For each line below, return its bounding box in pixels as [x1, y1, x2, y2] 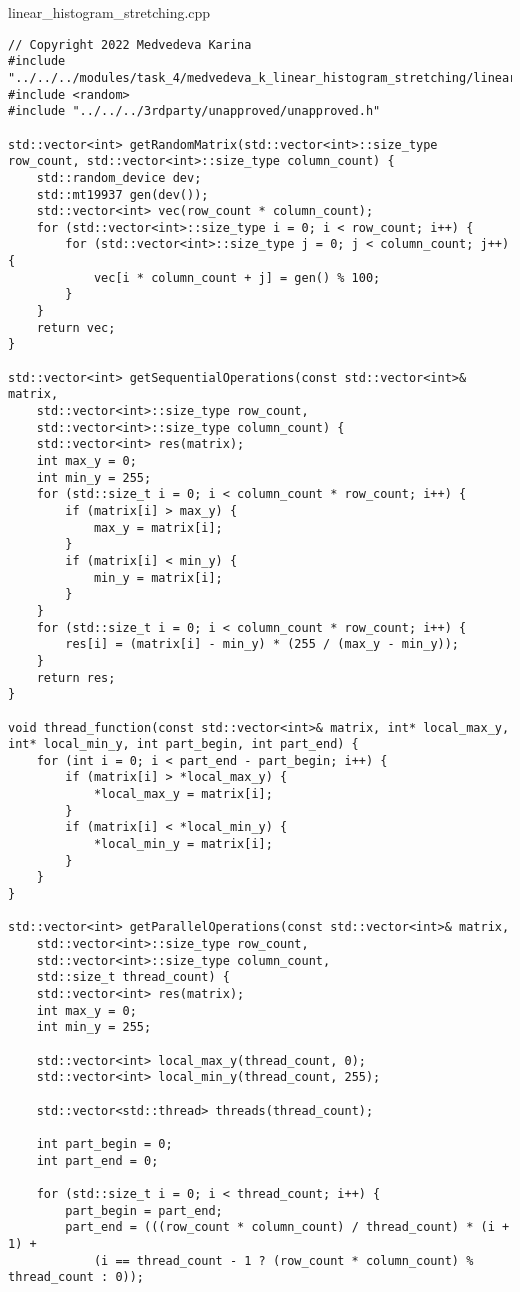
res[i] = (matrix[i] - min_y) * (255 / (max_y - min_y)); [65, 637, 460, 652]
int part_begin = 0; [36, 1136, 173, 1151]
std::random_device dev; [36, 170, 202, 185]
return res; [36, 670, 116, 685]
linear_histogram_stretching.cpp [8, 2, 211, 22]
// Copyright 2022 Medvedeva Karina [8, 37, 252, 52]
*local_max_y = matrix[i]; [93, 787, 273, 802]
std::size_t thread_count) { [36, 970, 230, 985]
